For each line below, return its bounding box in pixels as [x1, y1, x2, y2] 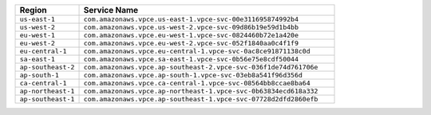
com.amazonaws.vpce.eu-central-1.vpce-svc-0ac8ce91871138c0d [83, 47, 310, 55]
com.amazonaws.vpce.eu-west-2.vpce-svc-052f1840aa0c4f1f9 [83, 39, 299, 47]
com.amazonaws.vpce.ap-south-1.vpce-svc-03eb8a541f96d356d [83, 71, 303, 79]
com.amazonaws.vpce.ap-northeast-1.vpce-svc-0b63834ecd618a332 [83, 87, 318, 95]
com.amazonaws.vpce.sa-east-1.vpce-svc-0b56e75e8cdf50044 [83, 55, 299, 63]
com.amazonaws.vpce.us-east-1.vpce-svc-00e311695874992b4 [83, 15, 299, 23]
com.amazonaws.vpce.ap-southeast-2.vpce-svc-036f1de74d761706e [83, 63, 318, 71]
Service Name [83, 5, 139, 15]
